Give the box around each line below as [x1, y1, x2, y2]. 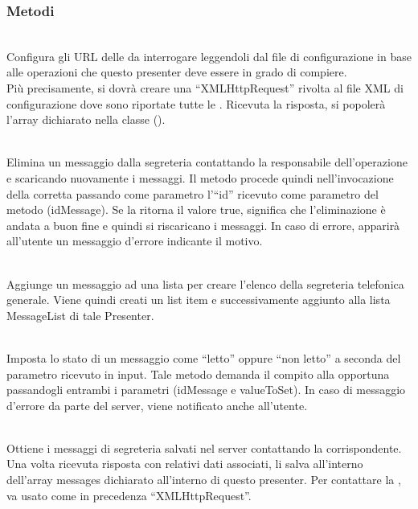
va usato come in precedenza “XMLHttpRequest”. [6, 486, 252, 503]
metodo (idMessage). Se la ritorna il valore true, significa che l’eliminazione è [6, 201, 386, 218]
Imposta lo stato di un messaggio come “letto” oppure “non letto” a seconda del [6, 349, 401, 366]
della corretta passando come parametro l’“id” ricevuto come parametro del [6, 185, 379, 202]
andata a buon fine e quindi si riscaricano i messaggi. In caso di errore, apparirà [6, 216, 400, 233]
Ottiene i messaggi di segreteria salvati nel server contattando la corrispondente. [6, 439, 402, 456]
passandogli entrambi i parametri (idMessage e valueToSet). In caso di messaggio [6, 381, 406, 398]
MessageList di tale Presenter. [6, 306, 154, 323]
